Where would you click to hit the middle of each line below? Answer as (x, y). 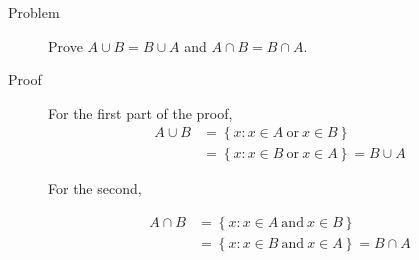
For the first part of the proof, (140, 112)
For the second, (95, 188)
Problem (34, 12)
